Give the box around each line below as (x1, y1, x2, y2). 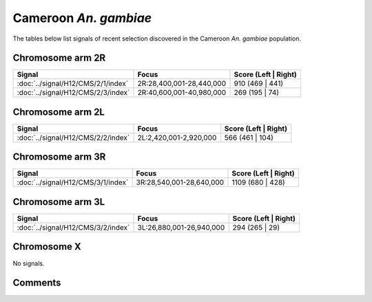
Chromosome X (12, 241, 82, 252)
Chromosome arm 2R (12, 52, 106, 64)
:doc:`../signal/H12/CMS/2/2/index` (17, 133, 130, 142)
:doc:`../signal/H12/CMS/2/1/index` (17, 79, 129, 89)
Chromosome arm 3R (12, 151, 106, 163)
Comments (12, 277, 61, 289)
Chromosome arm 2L (12, 106, 105, 118)
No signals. (12, 259, 45, 268)
